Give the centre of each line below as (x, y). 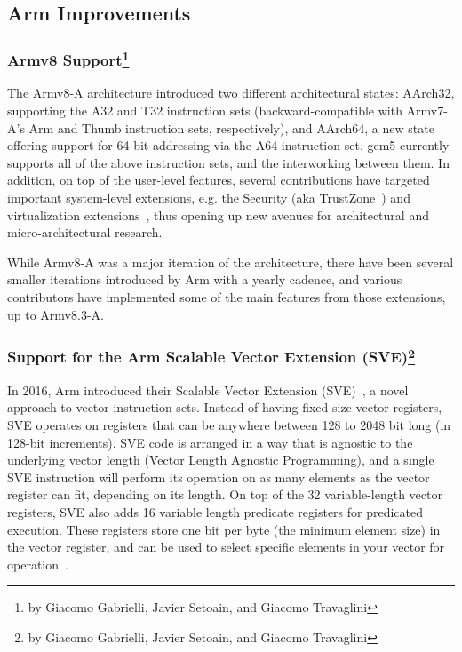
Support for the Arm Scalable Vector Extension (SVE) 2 (211, 356)
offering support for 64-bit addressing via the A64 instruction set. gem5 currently (228, 145)
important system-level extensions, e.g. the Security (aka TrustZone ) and (209, 198)
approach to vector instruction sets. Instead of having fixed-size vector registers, (225, 407)
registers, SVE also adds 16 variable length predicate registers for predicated (215, 512)
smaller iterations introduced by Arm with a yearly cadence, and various (205, 279)
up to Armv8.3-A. (56, 314)
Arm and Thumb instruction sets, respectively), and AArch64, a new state (231, 127)
